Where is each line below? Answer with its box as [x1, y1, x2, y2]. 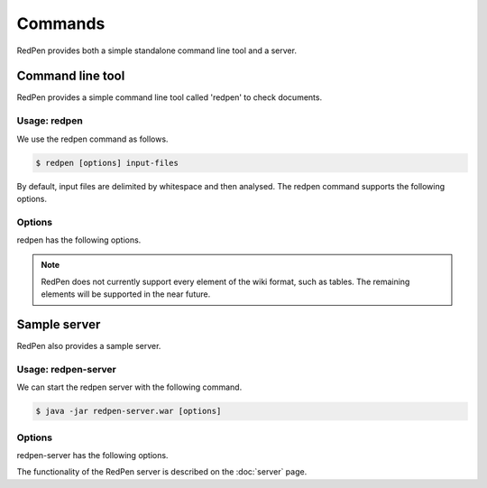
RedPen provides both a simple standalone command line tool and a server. [16, 45, 298, 56]
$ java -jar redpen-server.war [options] [35, 406, 222, 417]
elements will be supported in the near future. [41, 289, 211, 299]
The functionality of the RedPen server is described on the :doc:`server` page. [16, 466, 308, 477]
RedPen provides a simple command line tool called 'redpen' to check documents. [16, 92, 323, 103]
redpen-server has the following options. [16, 450, 169, 461]
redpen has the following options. [16, 235, 142, 245]
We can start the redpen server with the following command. [16, 382, 243, 392]
